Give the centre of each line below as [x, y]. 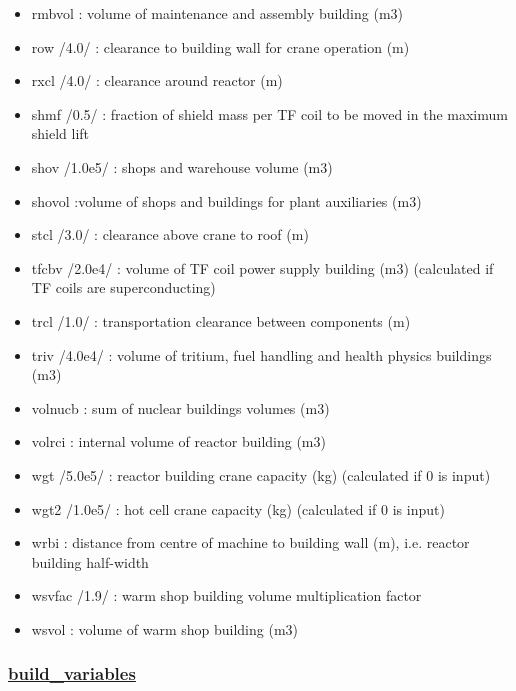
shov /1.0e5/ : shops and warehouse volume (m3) [182, 166]
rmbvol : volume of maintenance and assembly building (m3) [217, 13]
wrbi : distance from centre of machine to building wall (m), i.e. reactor [250, 542]
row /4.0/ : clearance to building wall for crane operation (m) [220, 46]
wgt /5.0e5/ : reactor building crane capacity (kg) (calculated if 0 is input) [261, 474]
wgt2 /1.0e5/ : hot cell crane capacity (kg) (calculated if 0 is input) [238, 508]
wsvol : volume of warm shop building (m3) [164, 628]
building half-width [90, 561]
